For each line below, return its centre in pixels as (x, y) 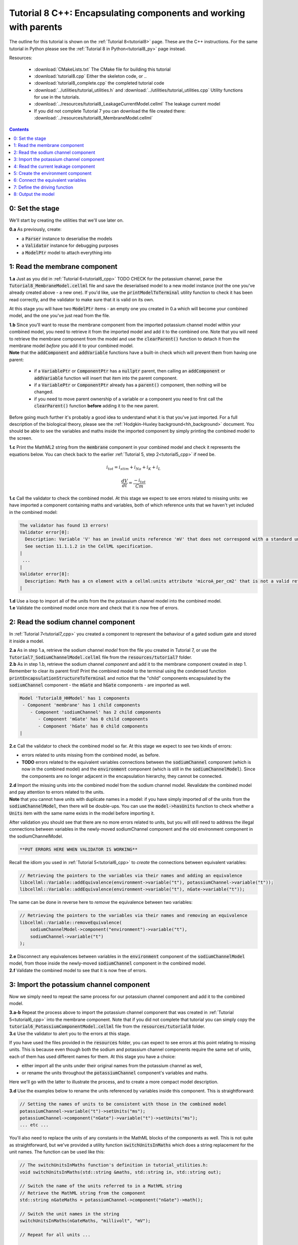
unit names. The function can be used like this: (57, 1152)
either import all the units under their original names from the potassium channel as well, (112, 1066)
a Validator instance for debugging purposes (70, 246)
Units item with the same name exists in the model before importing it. (82, 813)
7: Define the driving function (43, 187)
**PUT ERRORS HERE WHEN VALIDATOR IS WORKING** (78, 849)
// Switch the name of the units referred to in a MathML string (101, 1186)
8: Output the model (34, 194)
